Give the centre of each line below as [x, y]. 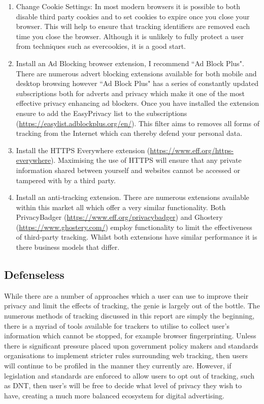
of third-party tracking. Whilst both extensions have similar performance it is [137, 237]
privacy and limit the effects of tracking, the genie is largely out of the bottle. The [132, 306]
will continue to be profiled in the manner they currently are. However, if [118, 366]
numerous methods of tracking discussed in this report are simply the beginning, [129, 316]
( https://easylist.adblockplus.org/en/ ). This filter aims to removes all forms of [138, 123]
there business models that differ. [68, 247]
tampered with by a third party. [66, 180]
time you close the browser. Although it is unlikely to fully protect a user [130, 36]
